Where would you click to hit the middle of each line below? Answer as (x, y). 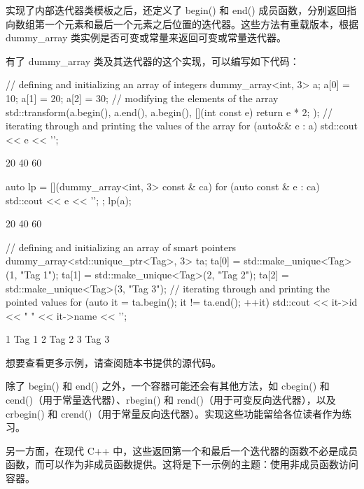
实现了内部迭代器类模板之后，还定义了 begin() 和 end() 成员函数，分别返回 (176, 10)
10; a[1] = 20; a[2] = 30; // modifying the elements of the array (142, 98)
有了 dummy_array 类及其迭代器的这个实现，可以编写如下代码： (153, 61)
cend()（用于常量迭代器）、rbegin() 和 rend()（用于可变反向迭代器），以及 (171, 400)
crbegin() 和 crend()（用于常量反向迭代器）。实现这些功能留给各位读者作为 (174, 413)
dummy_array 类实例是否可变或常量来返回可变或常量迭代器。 (146, 37)
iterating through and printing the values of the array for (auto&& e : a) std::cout (182, 126)
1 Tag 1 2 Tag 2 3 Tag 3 (58, 339)
